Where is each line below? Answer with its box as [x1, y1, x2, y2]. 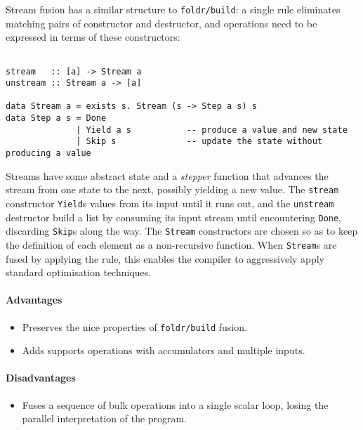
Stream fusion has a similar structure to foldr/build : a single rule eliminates [6, 2, 341, 16]
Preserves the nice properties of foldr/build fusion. [22, 319, 247, 334]
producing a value [6, 148, 91, 159]
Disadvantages [6, 370, 76, 385]
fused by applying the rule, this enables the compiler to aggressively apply [6, 251, 324, 266]
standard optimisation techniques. [6, 265, 152, 280]
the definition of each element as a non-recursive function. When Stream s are [6, 237, 337, 252]
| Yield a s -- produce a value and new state [76, 124, 348, 135]
